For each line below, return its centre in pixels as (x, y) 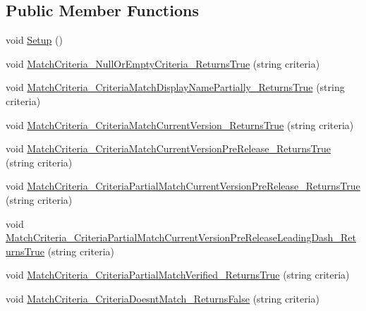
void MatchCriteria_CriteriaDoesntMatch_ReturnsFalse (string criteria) (163, 298)
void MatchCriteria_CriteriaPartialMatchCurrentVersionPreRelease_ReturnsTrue (183, 186)
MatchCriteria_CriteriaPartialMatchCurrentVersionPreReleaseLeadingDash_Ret (181, 237)
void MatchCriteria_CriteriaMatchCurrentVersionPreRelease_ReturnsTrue (168, 148)
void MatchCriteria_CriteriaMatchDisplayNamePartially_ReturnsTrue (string (175, 87)
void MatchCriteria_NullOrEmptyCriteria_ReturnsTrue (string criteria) (163, 63)
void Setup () (34, 40)
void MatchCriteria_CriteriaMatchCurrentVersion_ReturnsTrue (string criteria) (180, 124)
